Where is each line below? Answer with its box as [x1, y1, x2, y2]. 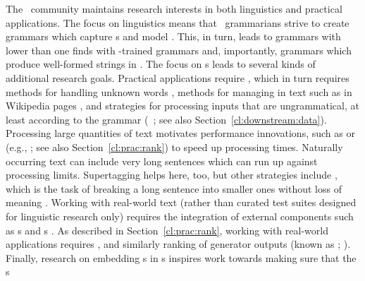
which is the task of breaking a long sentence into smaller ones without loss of [6, 181, 342, 196]
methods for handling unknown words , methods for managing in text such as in [6, 84, 352, 99]
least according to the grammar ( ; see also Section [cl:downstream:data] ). [6, 112, 327, 126]
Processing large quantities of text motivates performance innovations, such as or [6, 126, 355, 140]
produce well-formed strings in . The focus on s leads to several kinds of [6, 56, 316, 71]
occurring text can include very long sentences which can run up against [6, 153, 318, 168]
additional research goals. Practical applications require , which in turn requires [6, 70, 349, 85]
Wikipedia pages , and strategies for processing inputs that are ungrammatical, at [6, 98, 359, 113]
